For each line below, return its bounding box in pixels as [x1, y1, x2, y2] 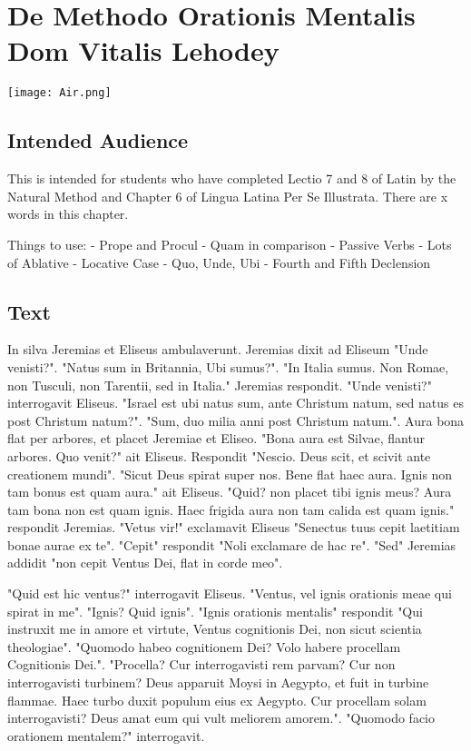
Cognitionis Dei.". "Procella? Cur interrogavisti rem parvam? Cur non [7, 655, 396, 674]
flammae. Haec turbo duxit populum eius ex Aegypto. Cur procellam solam [7, 690, 427, 709]
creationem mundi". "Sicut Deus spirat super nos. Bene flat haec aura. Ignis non [7, 464, 453, 483]
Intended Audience [7, 126, 189, 154]
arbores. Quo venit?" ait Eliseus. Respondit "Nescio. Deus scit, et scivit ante [7, 446, 431, 465]
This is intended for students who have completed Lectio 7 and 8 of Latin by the [7, 169, 456, 188]
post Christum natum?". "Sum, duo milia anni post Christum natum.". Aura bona [7, 410, 465, 430]
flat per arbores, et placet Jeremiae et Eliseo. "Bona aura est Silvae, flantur [7, 429, 426, 448]
